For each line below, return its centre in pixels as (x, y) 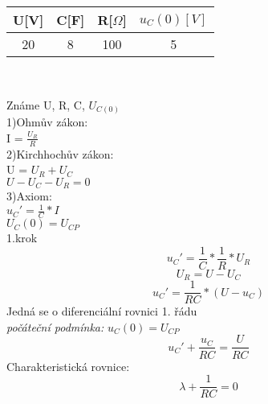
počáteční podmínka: (55, 326)
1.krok (22, 238)
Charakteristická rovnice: (68, 366)
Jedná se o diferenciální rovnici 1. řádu (102, 311)
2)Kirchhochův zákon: (60, 153)
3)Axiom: (29, 196)
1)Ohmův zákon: (47, 122)
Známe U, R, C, (46, 104)
